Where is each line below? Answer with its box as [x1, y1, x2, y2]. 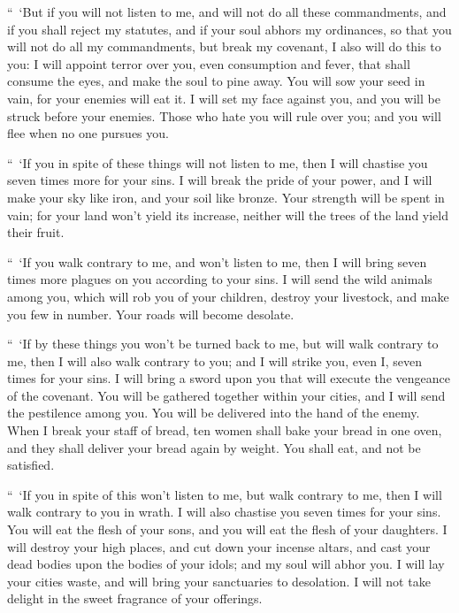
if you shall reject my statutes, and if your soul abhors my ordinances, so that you [7, 19, 452, 38]
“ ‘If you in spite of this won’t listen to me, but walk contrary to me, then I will [7, 485, 442, 503]
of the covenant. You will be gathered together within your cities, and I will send [7, 386, 446, 404]
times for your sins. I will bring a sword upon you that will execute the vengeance [7, 369, 450, 387]
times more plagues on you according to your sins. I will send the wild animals [7, 270, 432, 288]
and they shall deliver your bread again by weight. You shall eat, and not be [7, 438, 421, 456]
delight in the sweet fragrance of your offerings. [7, 589, 263, 608]
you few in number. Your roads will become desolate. [7, 304, 295, 323]
